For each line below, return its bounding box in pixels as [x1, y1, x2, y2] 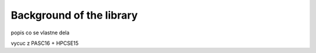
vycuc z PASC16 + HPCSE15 [11, 40, 79, 47]
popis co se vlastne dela [11, 29, 70, 36]
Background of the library [11, 9, 138, 22]
